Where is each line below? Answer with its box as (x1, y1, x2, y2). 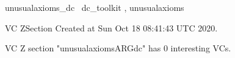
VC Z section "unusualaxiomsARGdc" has (5, 42, 161, 54)
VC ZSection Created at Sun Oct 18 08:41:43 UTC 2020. (5, 21, 218, 34)
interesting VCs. (170, 42, 231, 54)
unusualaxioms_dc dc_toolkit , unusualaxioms (5, 1, 184, 13)
